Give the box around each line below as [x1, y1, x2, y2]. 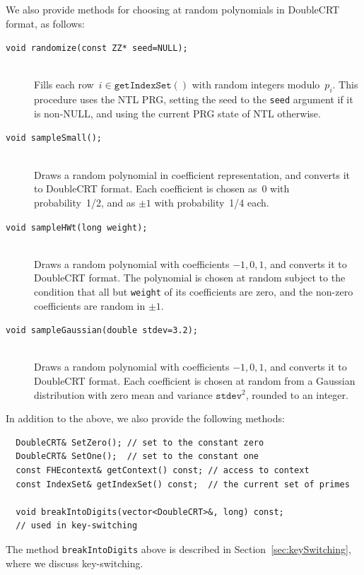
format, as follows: [6, 16, 85, 30]
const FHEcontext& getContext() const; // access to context [16, 465, 310, 476]
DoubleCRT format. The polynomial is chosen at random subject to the [34, 270, 346, 285]
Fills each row [34, 77, 94, 92]
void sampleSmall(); [6, 133, 102, 144]
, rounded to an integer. [245, 387, 348, 402]
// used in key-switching [16, 521, 138, 531]
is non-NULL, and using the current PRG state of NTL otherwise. [34, 105, 321, 120]
